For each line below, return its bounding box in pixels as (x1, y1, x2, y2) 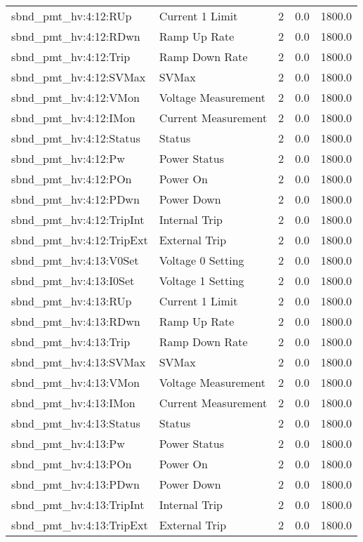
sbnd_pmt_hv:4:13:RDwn (11, 313, 140, 329)
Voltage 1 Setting (159, 272, 244, 289)
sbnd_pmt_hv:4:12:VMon (11, 89, 140, 105)
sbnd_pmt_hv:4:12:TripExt (11, 232, 148, 248)
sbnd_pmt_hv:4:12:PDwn (11, 191, 140, 207)
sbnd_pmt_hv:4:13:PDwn (11, 476, 140, 492)
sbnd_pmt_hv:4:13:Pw (11, 435, 125, 451)
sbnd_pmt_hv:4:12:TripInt (11, 211, 145, 227)
